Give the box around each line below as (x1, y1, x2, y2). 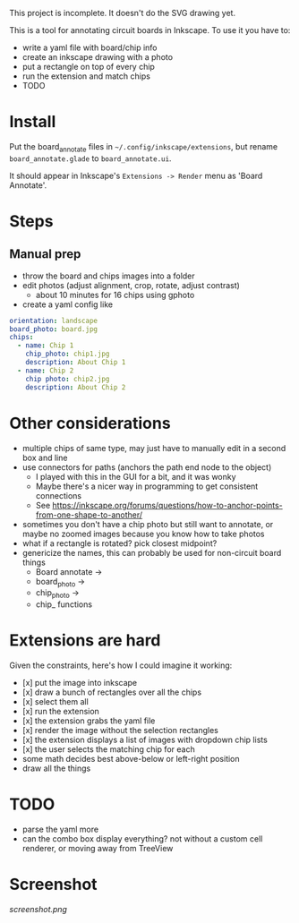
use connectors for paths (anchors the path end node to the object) (21, 461, 272, 473)
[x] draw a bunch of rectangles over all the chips (21, 687, 202, 697)
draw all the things (21, 763, 91, 773)
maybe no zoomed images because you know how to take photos (21, 528, 266, 539)
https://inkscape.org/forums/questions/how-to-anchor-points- (52, 500, 284, 510)
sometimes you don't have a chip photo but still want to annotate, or (21, 518, 274, 529)
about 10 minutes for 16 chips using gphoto (35, 289, 195, 300)
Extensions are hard (9, 630, 161, 651)
